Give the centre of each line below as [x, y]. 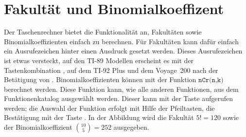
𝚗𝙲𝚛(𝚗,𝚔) [211, 80]
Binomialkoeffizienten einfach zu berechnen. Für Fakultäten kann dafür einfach [122, 41]
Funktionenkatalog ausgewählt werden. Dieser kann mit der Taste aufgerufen [118, 98]
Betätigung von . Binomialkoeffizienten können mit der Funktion [100, 79]
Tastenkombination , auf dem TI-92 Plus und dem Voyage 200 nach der [111, 70]
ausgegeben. [131, 127]
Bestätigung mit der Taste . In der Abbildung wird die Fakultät [99, 117]
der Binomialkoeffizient [38, 127]
